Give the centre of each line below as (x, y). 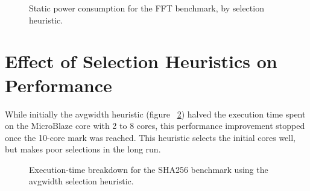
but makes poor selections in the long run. (83, 149)
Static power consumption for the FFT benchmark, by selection (147, 8)
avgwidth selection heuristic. (81, 181)
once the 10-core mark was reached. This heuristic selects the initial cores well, (150, 137)
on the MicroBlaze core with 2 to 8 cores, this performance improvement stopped (155, 126)
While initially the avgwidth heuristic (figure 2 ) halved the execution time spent (155, 114)
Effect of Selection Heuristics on (141, 61)
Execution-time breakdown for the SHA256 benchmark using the (149, 169)
